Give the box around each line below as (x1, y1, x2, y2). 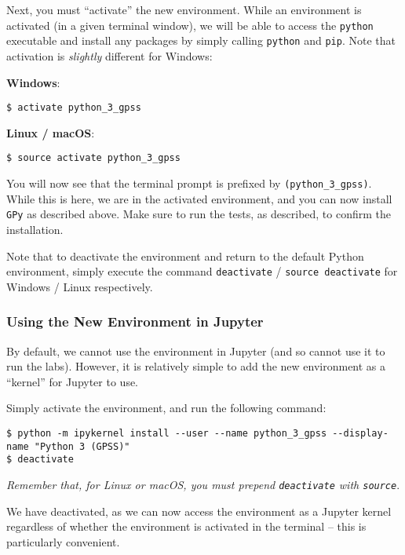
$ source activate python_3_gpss (6, 152, 181, 164)
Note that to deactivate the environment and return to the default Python (6, 247, 364, 264)
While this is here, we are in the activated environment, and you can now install (6, 190, 392, 206)
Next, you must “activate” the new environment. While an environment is (6, 2, 362, 17)
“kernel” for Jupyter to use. (6, 373, 138, 389)
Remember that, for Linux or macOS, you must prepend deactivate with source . (6, 476, 400, 492)
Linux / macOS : (6, 124, 95, 141)
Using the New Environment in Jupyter (6, 312, 264, 331)
